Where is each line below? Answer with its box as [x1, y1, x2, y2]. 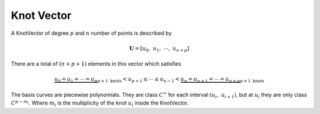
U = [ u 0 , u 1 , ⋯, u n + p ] [129, 45, 190, 53]
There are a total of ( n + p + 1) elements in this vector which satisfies [11, 60, 181, 67]
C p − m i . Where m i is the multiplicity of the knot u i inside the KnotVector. [11, 99, 189, 108]
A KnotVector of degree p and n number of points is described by [11, 30, 172, 37]
